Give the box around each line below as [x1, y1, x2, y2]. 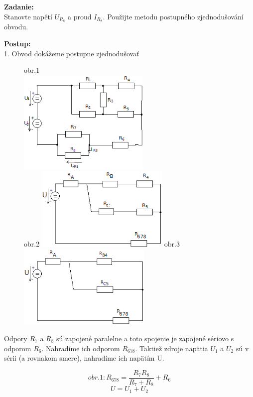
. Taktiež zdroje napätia [135, 343, 208, 353]
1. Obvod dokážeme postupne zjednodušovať [4, 48, 139, 58]
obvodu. [4, 21, 28, 32]
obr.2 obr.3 [24, 239, 180, 249]
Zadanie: [4, 1, 34, 11]
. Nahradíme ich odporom [41, 343, 120, 353]
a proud [68, 11, 92, 21]
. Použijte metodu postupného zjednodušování [103, 11, 244, 21]
